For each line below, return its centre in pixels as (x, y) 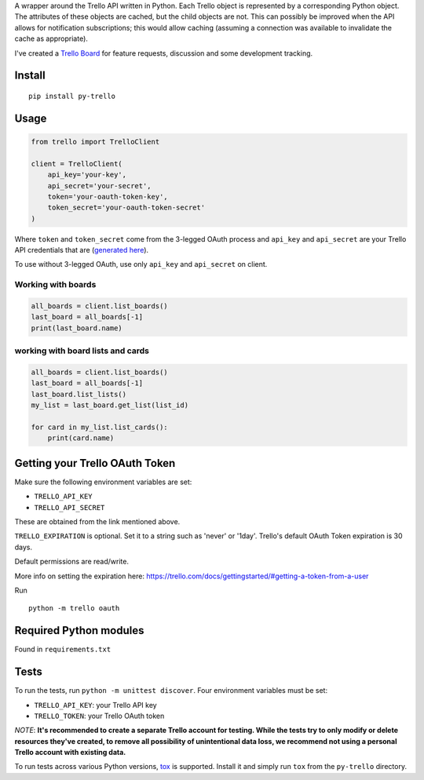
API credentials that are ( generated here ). (82, 250)
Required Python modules (79, 631)
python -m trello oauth (74, 609)
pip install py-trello (72, 96)
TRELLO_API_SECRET (69, 507)
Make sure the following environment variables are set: (103, 482)
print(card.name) (81, 438)
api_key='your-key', (87, 175)
